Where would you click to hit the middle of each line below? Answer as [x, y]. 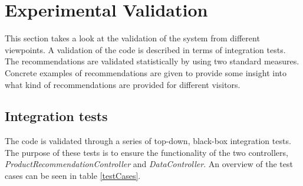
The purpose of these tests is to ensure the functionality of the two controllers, [146, 152]
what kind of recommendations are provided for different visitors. [123, 84]
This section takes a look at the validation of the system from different [132, 38]
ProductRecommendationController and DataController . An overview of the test [149, 164]
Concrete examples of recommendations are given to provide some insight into [146, 72]
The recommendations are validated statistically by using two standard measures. [152, 61]
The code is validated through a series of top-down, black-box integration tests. [148, 141]
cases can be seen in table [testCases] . [73, 176]
